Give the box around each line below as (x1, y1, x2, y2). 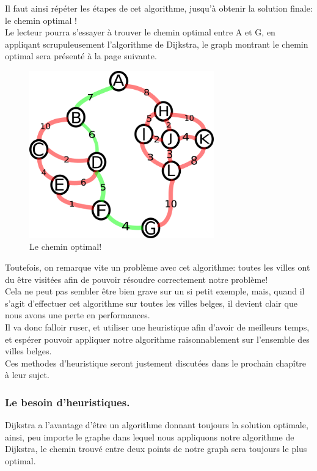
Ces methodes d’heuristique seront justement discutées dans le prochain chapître (5, 356, 307, 369)
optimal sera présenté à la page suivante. (5, 49, 157, 62)
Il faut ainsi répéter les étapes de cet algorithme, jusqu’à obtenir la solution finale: (5, 2, 313, 14)
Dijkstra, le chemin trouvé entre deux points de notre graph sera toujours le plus (5, 442, 307, 455)
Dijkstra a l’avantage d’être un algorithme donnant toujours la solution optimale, (5, 418, 308, 431)
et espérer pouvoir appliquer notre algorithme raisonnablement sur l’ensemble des (5, 332, 310, 345)
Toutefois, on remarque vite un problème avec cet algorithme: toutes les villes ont (5, 260, 310, 273)
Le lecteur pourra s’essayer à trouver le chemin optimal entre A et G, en (5, 26, 275, 38)
